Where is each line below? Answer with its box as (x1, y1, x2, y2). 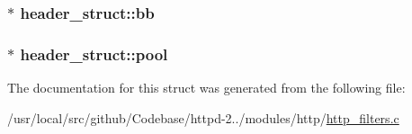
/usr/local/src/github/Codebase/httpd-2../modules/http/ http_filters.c (7, 108, 399, 127)
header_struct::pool (20, 42, 168, 65)
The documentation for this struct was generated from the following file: (7, 78, 406, 97)
